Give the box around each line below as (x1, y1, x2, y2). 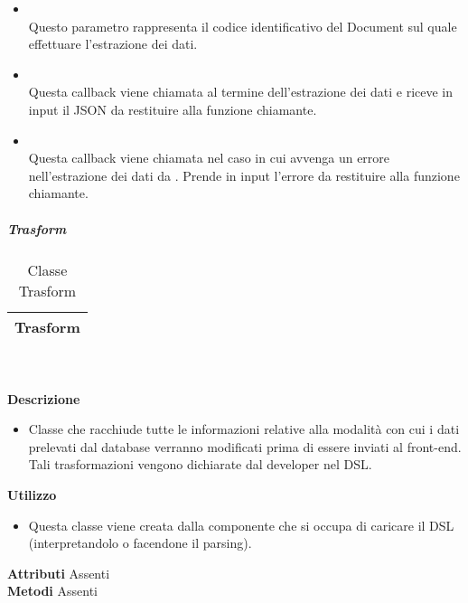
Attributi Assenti (7, 563, 110, 582)
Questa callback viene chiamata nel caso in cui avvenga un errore (28, 148, 390, 167)
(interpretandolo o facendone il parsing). (28, 533, 252, 552)
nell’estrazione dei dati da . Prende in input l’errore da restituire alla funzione (28, 165, 460, 184)
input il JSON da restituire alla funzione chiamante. (28, 99, 317, 118)
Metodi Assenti (7, 581, 98, 600)
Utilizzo (7, 485, 57, 504)
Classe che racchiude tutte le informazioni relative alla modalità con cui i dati (28, 419, 460, 438)
